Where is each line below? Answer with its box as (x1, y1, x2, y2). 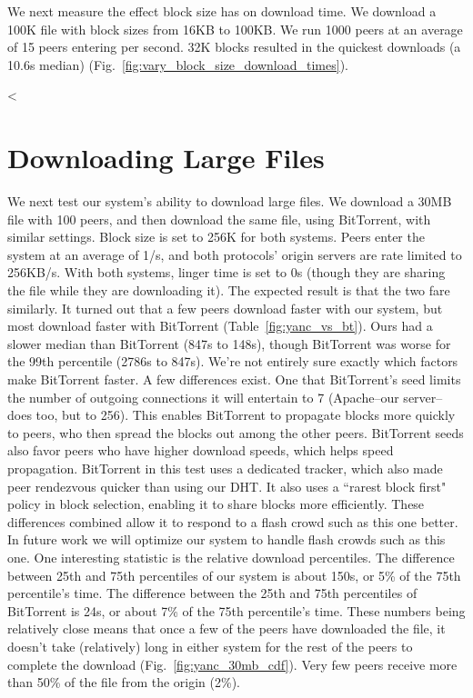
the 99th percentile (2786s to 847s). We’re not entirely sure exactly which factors (7, 352, 458, 371)
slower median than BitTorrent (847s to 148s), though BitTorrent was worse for (7, 334, 451, 353)
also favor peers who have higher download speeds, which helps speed (7, 441, 394, 460)
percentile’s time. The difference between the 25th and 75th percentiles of (7, 583, 418, 603)
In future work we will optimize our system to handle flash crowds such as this (7, 530, 446, 549)
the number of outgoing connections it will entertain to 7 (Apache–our (7, 387, 399, 406)
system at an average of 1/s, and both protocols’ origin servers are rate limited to (7, 244, 462, 264)
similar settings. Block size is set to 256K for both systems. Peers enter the (7, 227, 425, 246)
